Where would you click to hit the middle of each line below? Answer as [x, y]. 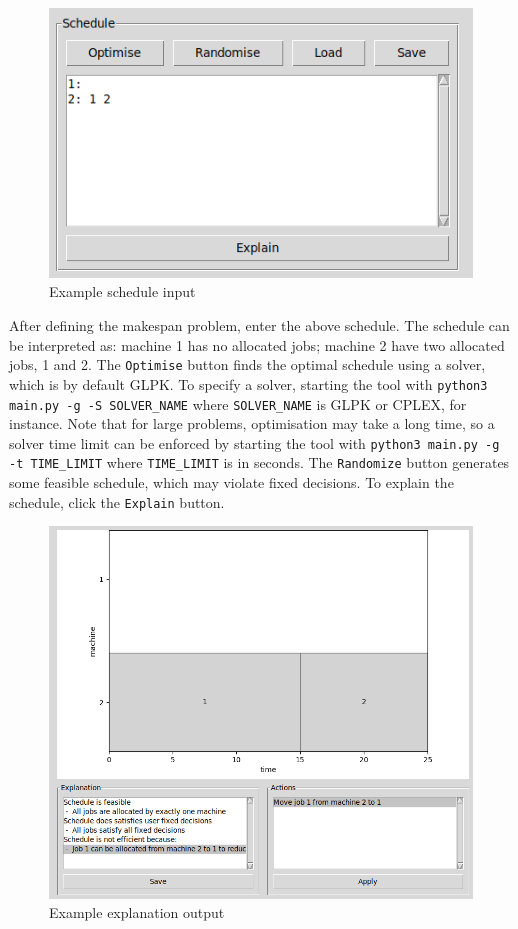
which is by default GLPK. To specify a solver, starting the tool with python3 [248, 383]
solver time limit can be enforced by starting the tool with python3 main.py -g [254, 442]
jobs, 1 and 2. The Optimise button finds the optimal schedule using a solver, [247, 364]
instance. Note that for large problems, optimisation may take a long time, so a [252, 423]
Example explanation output [137, 912]
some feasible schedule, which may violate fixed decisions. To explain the [231, 482]
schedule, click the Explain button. [117, 501]
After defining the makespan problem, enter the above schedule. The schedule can [259, 325]
